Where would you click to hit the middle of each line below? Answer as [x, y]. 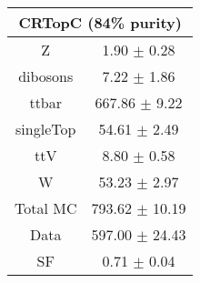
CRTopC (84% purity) [100, 22]
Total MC [46, 208]
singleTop [46, 129]
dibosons [46, 76]
